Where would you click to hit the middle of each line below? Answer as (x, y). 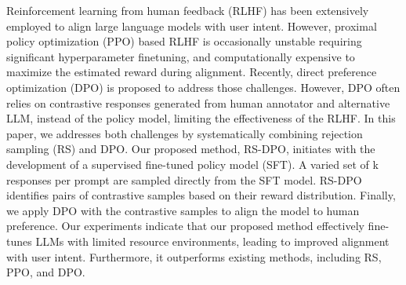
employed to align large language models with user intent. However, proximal (192, 26)
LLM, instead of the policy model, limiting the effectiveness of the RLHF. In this (201, 118)
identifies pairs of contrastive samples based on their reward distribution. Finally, (201, 195)
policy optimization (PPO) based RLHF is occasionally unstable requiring (184, 41)
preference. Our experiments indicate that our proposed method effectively (185, 226)
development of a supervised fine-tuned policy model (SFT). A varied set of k (192, 164)
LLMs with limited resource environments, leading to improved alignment (212, 241)
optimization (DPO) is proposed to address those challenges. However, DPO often (203, 87)
